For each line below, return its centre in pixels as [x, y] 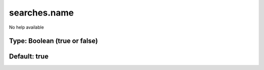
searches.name [42, 13]
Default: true [29, 57]
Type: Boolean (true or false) [54, 41]
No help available [26, 27]
